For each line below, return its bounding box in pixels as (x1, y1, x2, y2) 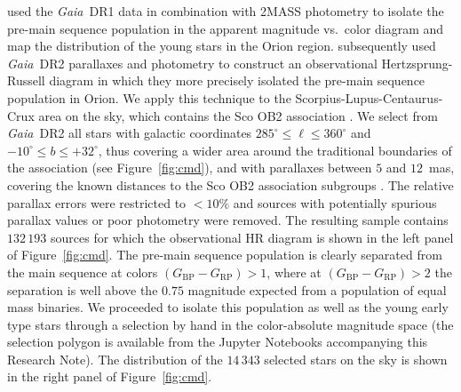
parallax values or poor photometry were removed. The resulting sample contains (7, 211, 449, 229)
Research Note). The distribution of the (7, 349, 223, 368)
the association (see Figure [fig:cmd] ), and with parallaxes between (7, 158, 372, 177)
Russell (7, 71, 45, 90)
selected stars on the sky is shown (264, 349, 448, 368)
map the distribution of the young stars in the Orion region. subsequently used (7, 36, 436, 55)
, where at (266, 262, 322, 281)
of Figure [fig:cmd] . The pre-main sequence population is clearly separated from (7, 245, 442, 264)
